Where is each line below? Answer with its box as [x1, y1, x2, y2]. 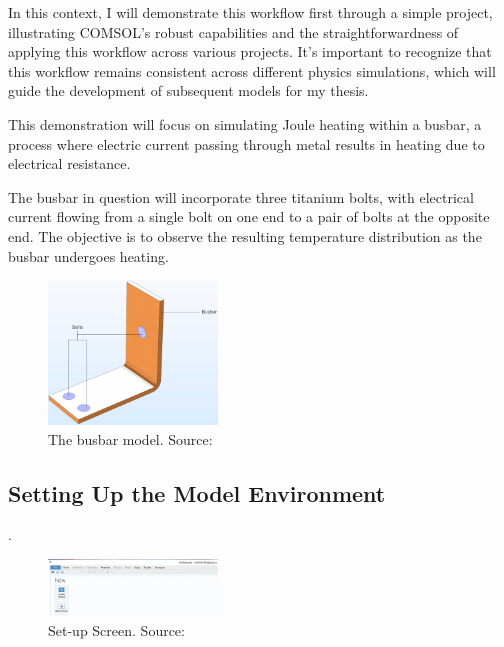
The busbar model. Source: [48, 428, 213, 449]
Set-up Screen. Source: [48, 619, 185, 640]
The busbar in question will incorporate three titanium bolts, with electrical [8, 186, 474, 207]
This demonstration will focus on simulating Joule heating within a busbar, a [8, 113, 482, 134]
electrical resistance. [8, 153, 131, 174]
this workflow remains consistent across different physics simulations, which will [8, 60, 496, 81]
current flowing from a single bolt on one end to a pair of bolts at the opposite [8, 206, 490, 227]
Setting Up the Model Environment [8, 477, 386, 508]
